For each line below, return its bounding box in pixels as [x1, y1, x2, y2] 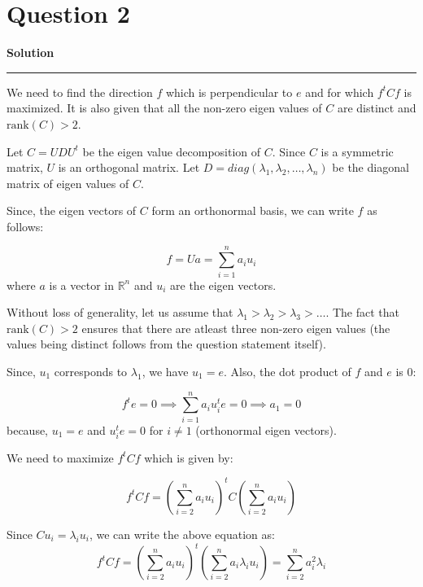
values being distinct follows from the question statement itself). [7, 335, 326, 353]
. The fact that [325, 304, 400, 321]
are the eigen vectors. [170, 276, 277, 293]
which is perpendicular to [165, 83, 293, 100]
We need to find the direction [7, 83, 153, 100]
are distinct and [337, 99, 416, 116]
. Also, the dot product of [223, 362, 351, 379]
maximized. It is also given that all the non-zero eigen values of [7, 99, 322, 116]
